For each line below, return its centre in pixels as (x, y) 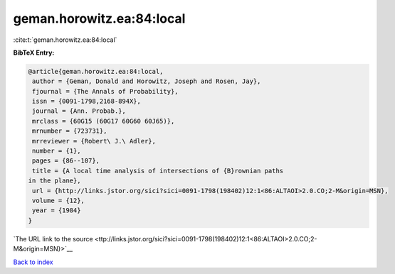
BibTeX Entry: (34, 53)
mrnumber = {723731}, (70, 131)
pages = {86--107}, (66, 161)
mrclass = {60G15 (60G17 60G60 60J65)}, (104, 121)
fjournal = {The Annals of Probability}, (105, 91)
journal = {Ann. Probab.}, (79, 111)
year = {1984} (57, 210)
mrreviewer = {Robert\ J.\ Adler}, (94, 141)
